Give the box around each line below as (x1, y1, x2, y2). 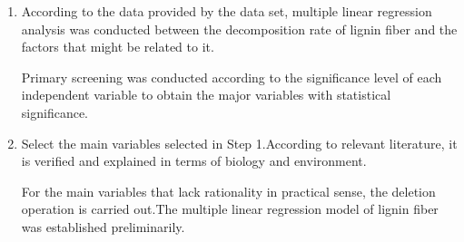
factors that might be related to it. (21, 37, 214, 56)
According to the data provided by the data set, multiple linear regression (21, 2, 432, 20)
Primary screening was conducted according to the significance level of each (21, 67, 442, 86)
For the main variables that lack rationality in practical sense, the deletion (21, 181, 436, 200)
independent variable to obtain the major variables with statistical (21, 85, 391, 104)
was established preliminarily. (21, 217, 185, 236)
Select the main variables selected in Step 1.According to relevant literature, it (21, 133, 458, 152)
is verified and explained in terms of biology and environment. (21, 151, 367, 170)
